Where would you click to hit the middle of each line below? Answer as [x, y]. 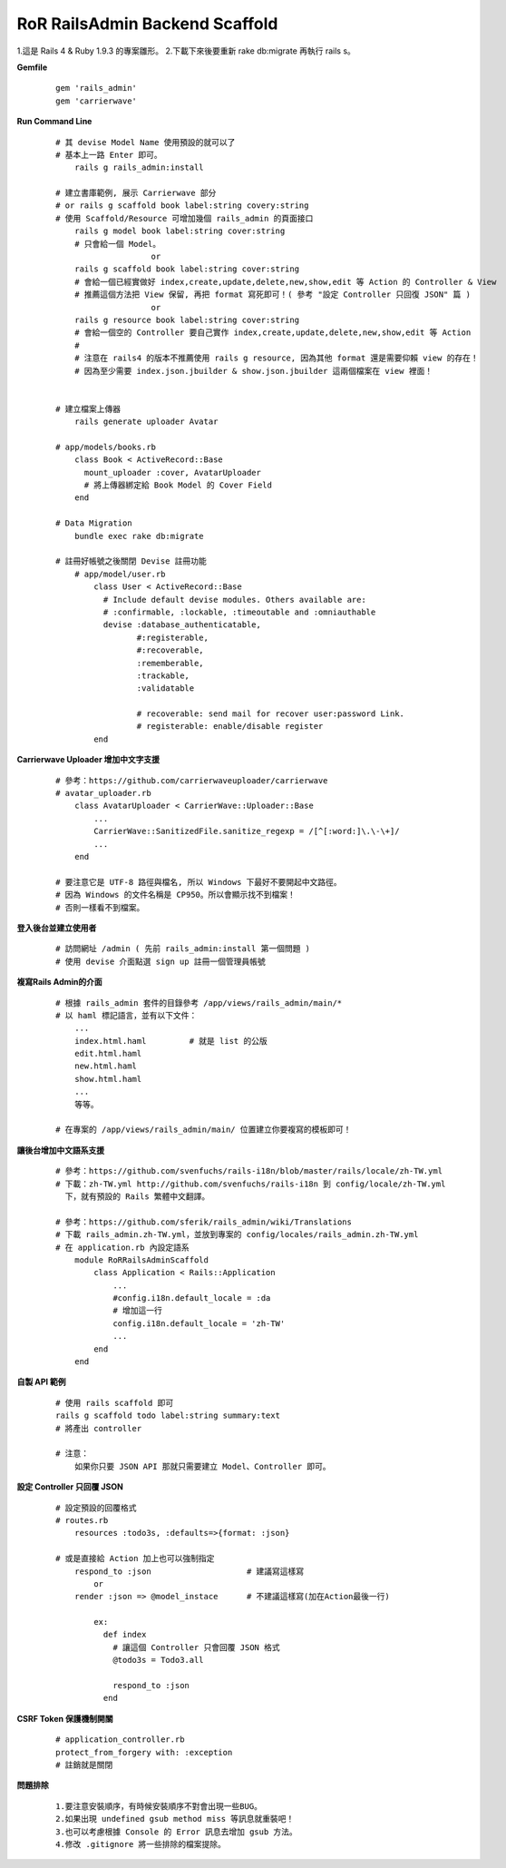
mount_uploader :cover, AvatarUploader [173, 472]
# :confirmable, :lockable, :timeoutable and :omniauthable [239, 612]
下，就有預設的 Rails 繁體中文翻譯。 [137, 1196]
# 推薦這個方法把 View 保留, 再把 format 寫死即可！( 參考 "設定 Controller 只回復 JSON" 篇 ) [272, 295]
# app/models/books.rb [106, 447]
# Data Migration [94, 523]
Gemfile [32, 67]
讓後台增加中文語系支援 [60, 1150]
